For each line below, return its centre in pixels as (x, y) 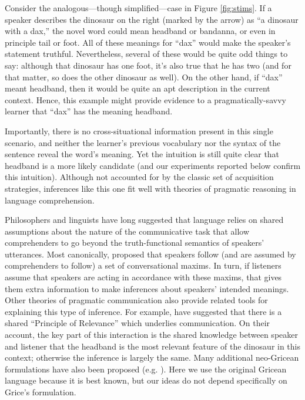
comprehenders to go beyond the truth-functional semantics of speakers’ (135, 243)
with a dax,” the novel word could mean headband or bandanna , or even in (140, 31)
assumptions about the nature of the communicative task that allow (127, 231)
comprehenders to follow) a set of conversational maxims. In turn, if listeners (143, 265)
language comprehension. (50, 200)
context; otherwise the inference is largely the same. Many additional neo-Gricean (152, 357)
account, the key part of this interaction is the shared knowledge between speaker (151, 335)
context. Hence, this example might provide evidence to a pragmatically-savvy (145, 99)
